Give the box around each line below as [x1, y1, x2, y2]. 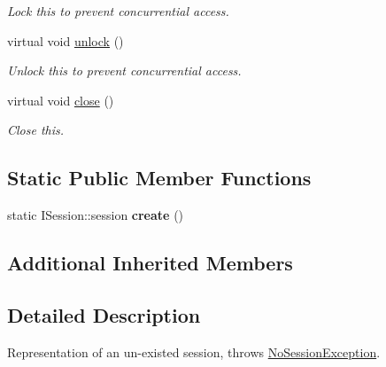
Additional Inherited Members [7, 249, 293, 277]
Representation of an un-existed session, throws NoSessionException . [7, 342, 381, 361]
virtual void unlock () [7, 31, 124, 50]
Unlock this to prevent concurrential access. [7, 61, 242, 80]
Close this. [7, 121, 65, 139]
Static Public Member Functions [7, 164, 312, 191]
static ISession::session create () [7, 206, 184, 224]
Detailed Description [7, 301, 201, 328]
